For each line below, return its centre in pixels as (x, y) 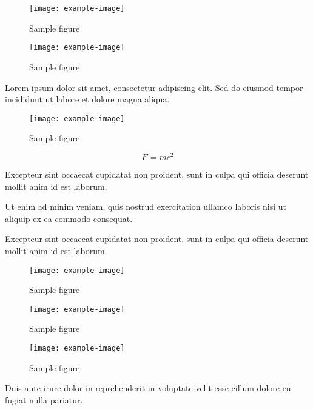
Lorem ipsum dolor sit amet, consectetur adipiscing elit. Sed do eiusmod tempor (154, 87)
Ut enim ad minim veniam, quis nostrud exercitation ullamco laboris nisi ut (146, 207)
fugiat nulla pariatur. (44, 399)
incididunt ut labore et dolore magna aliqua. (87, 99)
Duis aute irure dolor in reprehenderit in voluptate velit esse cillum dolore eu (148, 388)
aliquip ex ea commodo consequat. (69, 218)
